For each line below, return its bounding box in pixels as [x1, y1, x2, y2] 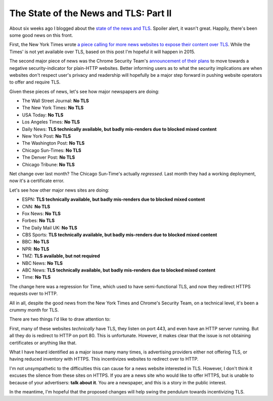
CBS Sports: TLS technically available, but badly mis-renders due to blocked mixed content [22, 232, 217, 238]
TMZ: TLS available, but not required [22, 253, 101, 259]
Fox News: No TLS [22, 210, 61, 216]
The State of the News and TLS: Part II [9, 8, 172, 19]
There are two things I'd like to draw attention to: [9, 316, 111, 322]
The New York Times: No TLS [22, 105, 84, 111]
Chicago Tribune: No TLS [22, 161, 75, 167]
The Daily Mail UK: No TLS [22, 225, 78, 231]
